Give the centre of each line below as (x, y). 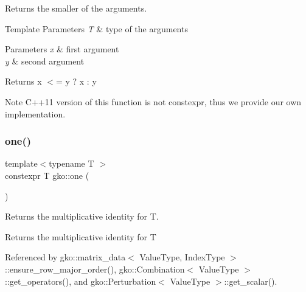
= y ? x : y (76, 81)
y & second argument (45, 61)
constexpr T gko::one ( (47, 175)
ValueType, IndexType (182, 257)
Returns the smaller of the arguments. (76, 8)
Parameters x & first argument (62, 49)
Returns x (23, 81)
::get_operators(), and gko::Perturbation (81, 281)
